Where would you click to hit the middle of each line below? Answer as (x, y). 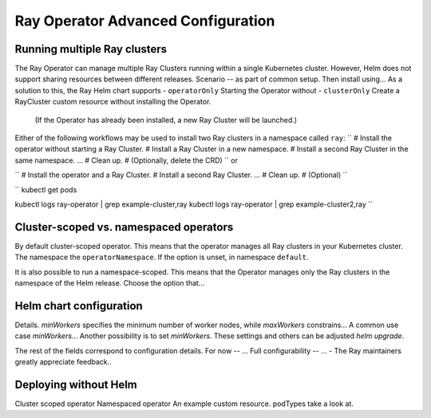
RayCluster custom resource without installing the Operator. (113, 102)
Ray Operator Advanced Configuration (145, 21)
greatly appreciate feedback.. (63, 362)
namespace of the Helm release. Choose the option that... (110, 283)
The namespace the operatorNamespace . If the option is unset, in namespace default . (162, 257)
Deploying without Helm (76, 384)
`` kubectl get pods (46, 189)
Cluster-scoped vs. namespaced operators (124, 227)
